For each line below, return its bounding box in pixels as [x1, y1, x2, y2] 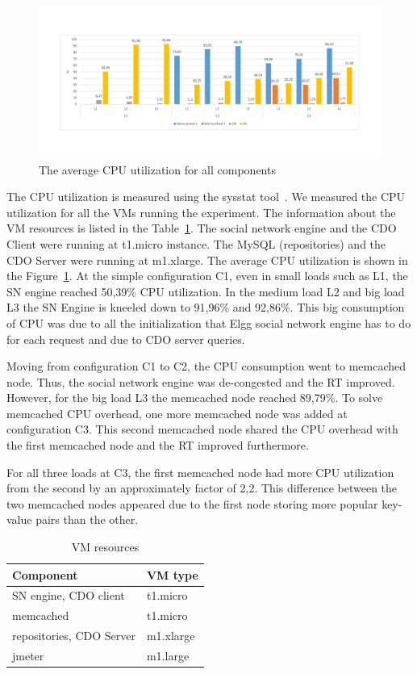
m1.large [146, 647, 190, 664]
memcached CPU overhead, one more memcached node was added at [6, 404, 348, 421]
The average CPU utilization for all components [39, 161, 276, 178]
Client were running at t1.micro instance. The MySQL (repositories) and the [6, 235, 386, 252]
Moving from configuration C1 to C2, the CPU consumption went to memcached [6, 358, 406, 375]
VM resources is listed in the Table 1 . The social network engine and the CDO [6, 220, 397, 237]
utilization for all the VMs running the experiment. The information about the [6, 203, 396, 220]
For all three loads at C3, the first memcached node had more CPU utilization [6, 463, 394, 480]
